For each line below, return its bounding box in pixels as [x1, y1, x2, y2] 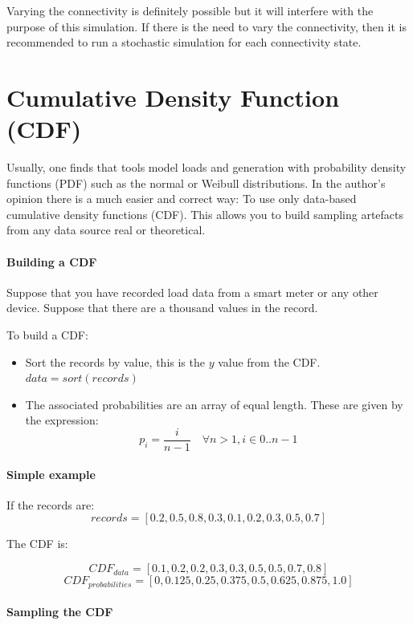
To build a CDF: [6, 327, 88, 343]
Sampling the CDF [6, 603, 113, 620]
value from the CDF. [218, 353, 321, 370]
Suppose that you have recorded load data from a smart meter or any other [6, 283, 378, 300]
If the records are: [6, 496, 95, 513]
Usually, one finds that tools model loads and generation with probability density [6, 159, 407, 176]
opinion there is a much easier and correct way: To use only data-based [6, 190, 357, 207]
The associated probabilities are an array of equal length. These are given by [25, 396, 403, 412]
